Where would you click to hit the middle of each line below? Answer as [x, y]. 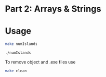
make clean [16, 71]
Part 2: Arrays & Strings [53, 9]
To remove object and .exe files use [40, 62]
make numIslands [21, 44]
